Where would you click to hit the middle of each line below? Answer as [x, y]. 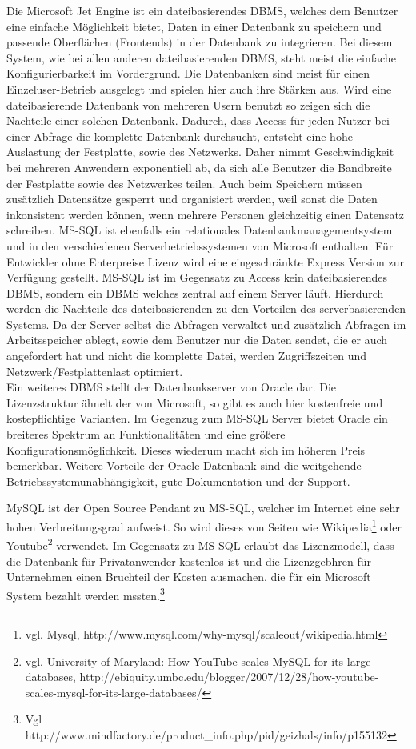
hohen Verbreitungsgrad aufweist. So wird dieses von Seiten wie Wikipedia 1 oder [204, 525]
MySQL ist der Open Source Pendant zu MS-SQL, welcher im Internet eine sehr [203, 508]
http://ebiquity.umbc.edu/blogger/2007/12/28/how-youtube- [229, 677]
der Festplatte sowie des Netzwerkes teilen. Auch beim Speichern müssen [184, 183]
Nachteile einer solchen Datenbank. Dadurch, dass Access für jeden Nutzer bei [198, 120]
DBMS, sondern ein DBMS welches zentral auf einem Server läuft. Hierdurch [195, 292]
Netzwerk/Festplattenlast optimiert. [95, 371]
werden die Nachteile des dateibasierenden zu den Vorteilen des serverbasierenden [206, 308]
